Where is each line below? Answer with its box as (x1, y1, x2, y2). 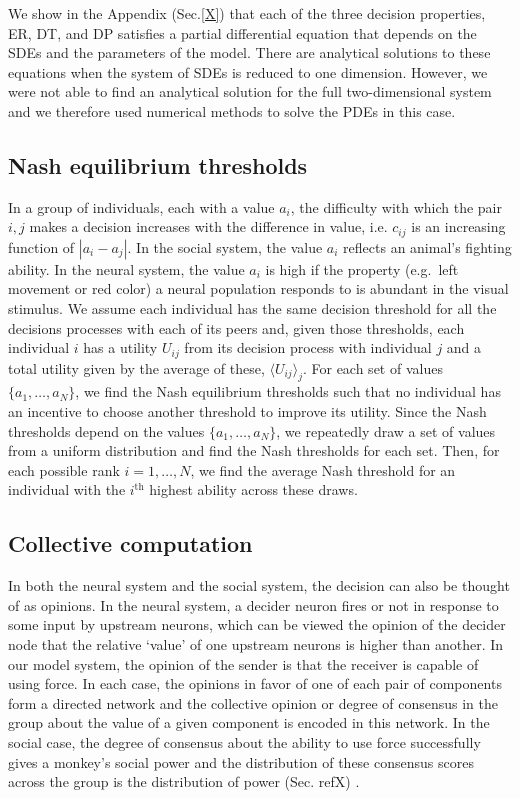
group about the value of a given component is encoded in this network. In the (8, 712, 490, 733)
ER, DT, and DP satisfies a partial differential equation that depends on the (8, 22, 477, 43)
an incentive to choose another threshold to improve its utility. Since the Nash (8, 401, 487, 422)
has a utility (83, 337, 158, 358)
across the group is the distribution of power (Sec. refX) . (8, 771, 360, 792)
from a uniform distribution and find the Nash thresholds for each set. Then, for (8, 440, 500, 461)
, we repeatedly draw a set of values (276, 420, 496, 441)
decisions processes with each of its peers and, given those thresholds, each (8, 317, 465, 338)
